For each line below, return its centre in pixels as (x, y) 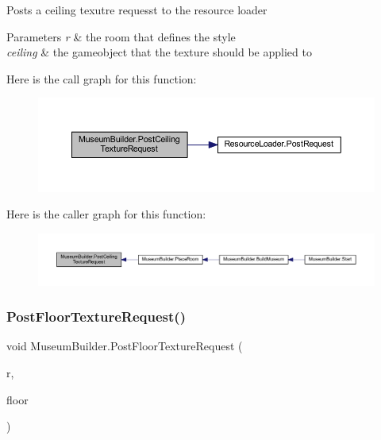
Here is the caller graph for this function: (106, 214)
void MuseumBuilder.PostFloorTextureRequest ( (125, 346)
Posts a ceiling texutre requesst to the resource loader (137, 10)
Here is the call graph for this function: (102, 78)
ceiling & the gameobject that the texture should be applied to (159, 52)
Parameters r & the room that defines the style (121, 36)
